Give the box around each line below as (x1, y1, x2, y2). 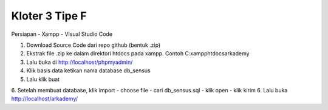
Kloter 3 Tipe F (11, 9, 87, 22)
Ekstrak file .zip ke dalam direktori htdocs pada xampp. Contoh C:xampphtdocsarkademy (26, 50, 250, 57)
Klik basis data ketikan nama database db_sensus (26, 67, 151, 74)
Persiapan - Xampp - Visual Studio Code (11, 30, 112, 38)
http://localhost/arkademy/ (11, 95, 78, 103)
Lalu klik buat (26, 75, 60, 83)
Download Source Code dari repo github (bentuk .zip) (26, 41, 161, 49)
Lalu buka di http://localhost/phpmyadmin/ (26, 58, 133, 66)
